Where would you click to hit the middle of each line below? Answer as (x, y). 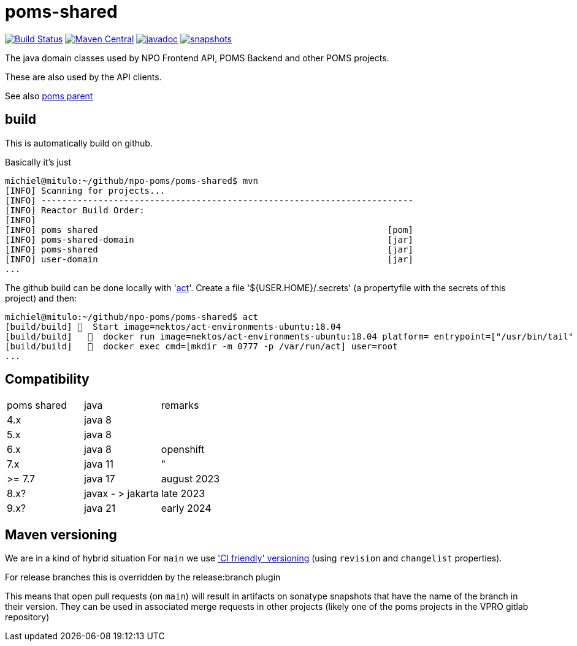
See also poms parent (49, 96)
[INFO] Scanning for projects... (85, 190)
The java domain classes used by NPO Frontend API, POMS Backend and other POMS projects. (197, 58)
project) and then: (41, 298)
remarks (180, 405)
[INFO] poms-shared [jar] (209, 249)
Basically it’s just (38, 162)
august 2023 (190, 479)
